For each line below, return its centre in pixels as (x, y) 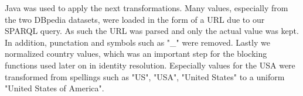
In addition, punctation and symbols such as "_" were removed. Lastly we (137, 42)
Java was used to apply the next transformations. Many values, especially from (147, 8)
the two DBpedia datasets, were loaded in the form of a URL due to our (135, 19)
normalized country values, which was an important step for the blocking (136, 54)
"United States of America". (55, 88)
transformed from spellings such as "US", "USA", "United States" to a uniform (145, 76)
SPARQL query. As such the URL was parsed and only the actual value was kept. (152, 31)
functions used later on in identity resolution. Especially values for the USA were (150, 65)
